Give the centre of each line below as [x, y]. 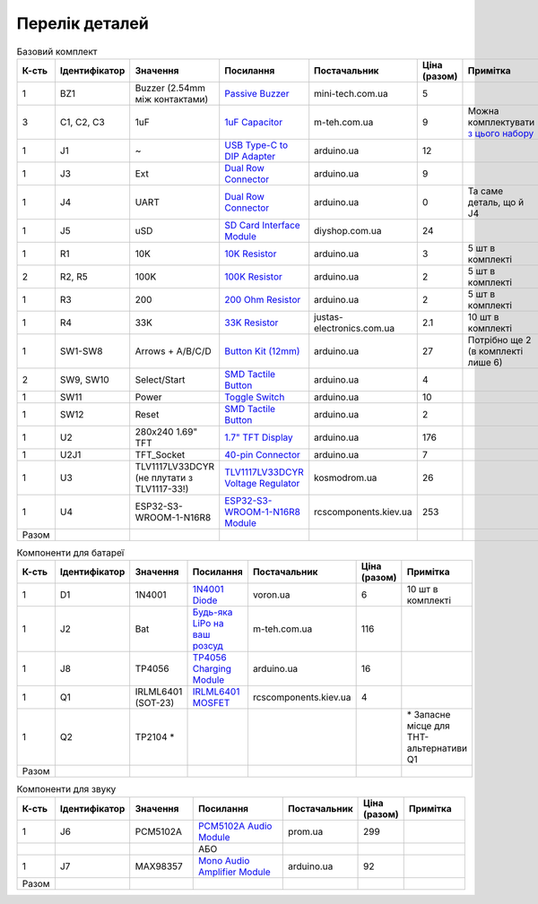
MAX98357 [159, 866]
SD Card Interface [262, 225]
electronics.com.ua [354, 328]
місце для [428, 726]
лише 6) [485, 362]
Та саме [486, 191]
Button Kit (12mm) [262, 351]
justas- [329, 316]
